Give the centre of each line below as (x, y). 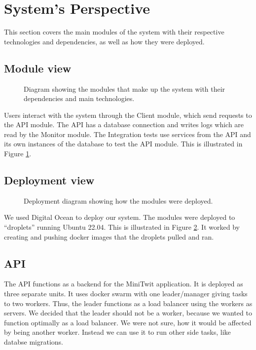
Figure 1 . (18, 154)
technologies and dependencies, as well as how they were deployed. (104, 41)
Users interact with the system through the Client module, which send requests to (128, 115)
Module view (38, 68)
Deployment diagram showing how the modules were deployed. (118, 200)
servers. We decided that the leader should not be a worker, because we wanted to (128, 313)
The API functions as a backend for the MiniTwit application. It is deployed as (124, 284)
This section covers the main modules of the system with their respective (114, 32)
